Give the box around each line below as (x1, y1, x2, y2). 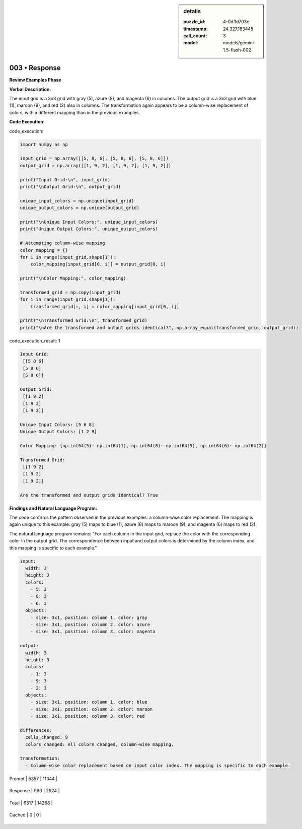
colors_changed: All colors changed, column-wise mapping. (25, 741, 174, 747)
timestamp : (183, 26, 208, 32)
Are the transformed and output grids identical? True (20, 492, 158, 498)
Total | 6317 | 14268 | (9, 800, 53, 806)
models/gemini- (223, 40, 256, 46)
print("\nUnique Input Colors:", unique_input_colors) (20, 219, 158, 225)
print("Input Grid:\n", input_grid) (20, 177, 111, 182)
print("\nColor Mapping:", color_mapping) (20, 275, 126, 282)
